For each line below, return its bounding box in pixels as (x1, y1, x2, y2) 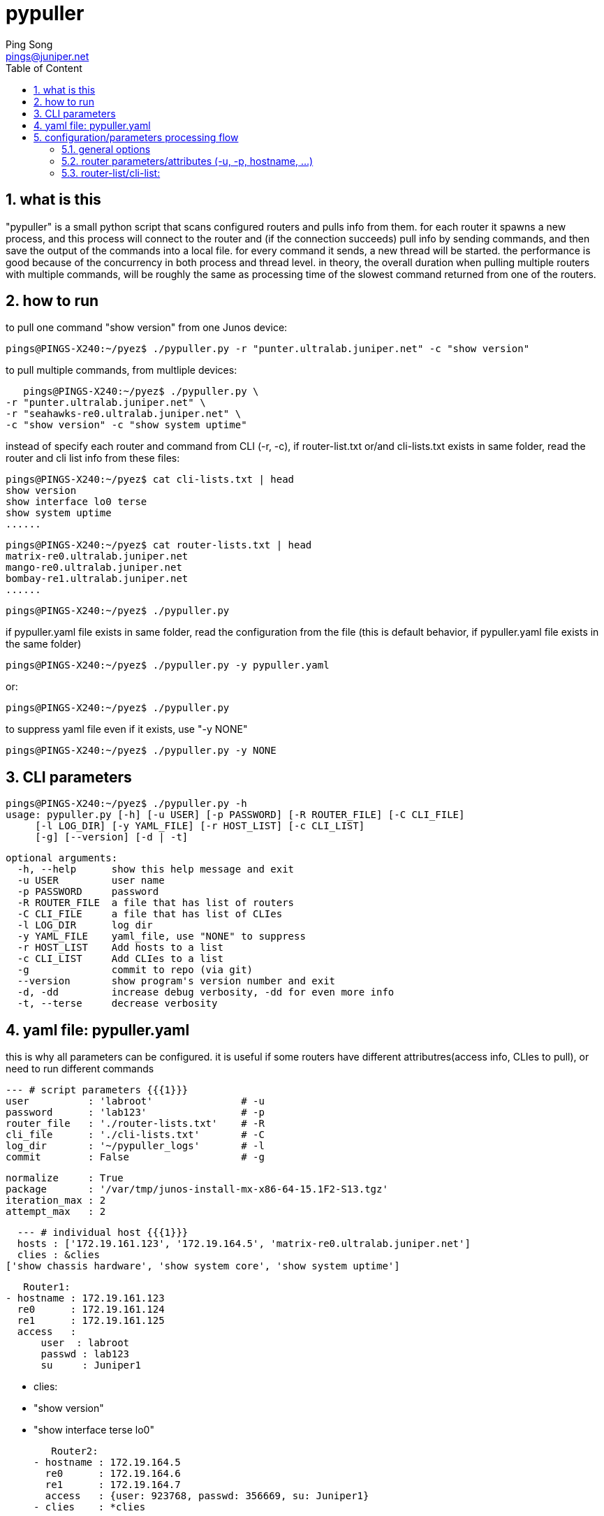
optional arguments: (6, 852, 118, 864)
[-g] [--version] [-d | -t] (35, 831, 189, 843)
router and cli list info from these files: (6, 452, 180, 465)
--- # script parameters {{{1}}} (6, 1084, 189, 1096)
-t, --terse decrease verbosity (17, 998, 218, 1010)
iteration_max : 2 (6, 1195, 106, 1207)
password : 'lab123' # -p (6, 1107, 265, 1118)
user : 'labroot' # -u (6, 1095, 265, 1107)
